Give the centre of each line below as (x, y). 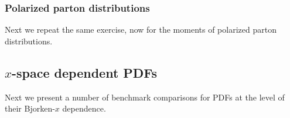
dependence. (84, 108)
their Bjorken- (30, 108)
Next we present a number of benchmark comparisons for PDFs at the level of (145, 97)
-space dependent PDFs (85, 72)
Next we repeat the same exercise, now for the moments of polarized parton (141, 29)
